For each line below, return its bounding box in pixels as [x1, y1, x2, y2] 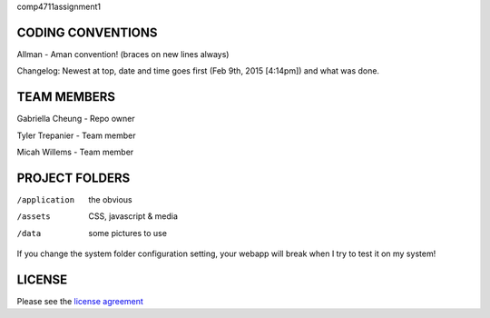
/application [16, 194, 75, 204]
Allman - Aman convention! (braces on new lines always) [16, 48, 230, 59]
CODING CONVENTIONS [16, 25, 158, 40]
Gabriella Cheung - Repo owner [16, 114, 135, 124]
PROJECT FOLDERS [16, 170, 131, 185]
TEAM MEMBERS [16, 89, 116, 104]
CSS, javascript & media [88, 211, 179, 222]
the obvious [88, 194, 132, 204]
